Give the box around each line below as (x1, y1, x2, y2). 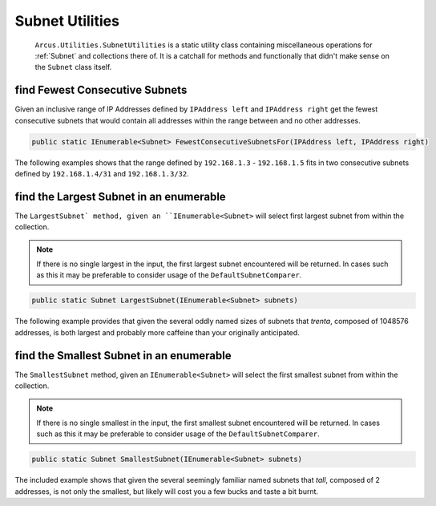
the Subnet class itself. (34, 63, 112, 72)
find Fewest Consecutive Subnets (14, 83, 188, 97)
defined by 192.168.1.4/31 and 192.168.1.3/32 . (14, 168, 190, 178)
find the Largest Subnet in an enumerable (14, 189, 226, 204)
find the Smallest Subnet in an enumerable (14, 349, 232, 362)
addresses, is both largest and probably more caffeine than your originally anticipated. (14, 327, 300, 337)
